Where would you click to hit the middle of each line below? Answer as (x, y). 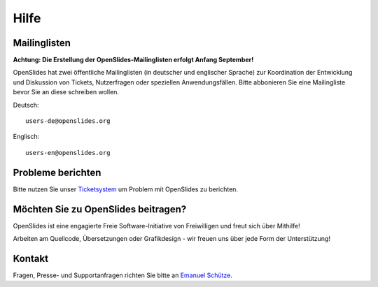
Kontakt (31, 258)
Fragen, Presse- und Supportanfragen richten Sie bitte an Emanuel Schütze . (122, 275)
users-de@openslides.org (68, 121)
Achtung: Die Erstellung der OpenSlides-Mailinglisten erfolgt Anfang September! (133, 60)
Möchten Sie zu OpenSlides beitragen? (100, 209)
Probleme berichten (57, 172)
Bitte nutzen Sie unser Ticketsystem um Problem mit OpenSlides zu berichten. (125, 189)
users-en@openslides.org (68, 153)
